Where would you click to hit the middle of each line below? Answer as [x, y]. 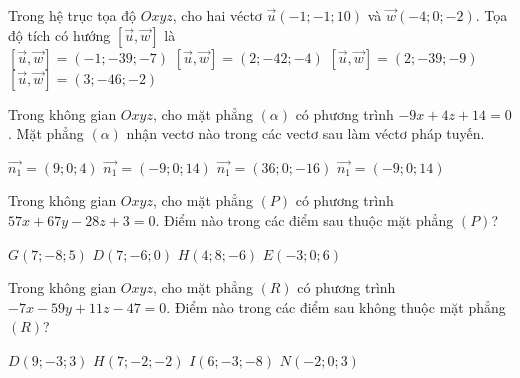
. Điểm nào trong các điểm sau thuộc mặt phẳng [304, 219]
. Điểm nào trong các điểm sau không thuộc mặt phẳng [336, 306]
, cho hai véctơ [217, 15]
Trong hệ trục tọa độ [72, 15]
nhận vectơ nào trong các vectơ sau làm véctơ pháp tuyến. [305, 133]
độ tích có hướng [59, 34]
